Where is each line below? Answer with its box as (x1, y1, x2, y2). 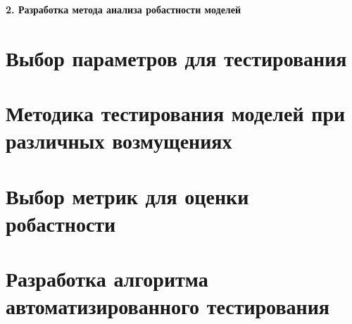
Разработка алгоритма (6, 264, 208, 293)
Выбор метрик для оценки (6, 181, 249, 210)
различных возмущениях (6, 126, 232, 155)
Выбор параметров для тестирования (6, 43, 347, 72)
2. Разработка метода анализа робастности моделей (6, 2, 241, 16)
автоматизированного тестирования (6, 292, 329, 320)
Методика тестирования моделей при (6, 99, 346, 127)
